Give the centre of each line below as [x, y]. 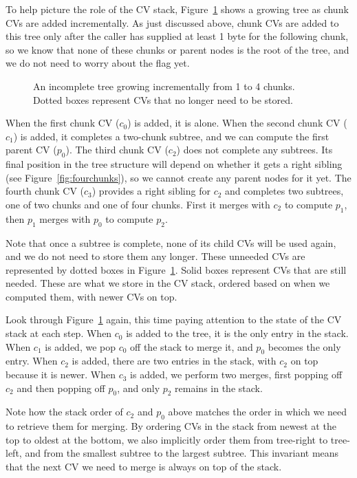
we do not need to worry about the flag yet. [98, 63]
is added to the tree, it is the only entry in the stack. [237, 333]
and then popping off [61, 388]
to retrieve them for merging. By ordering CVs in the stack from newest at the [171, 426]
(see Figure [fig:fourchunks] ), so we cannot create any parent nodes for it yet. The [178, 177]
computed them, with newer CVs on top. [91, 296]
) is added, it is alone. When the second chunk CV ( [237, 123]
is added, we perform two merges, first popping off [236, 374]
